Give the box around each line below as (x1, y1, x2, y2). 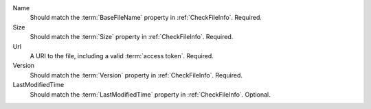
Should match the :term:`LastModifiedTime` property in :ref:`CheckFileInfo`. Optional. (30, 90, 271, 99)
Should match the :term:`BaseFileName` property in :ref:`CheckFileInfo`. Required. (30, 14, 262, 22)
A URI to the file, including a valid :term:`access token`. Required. (30, 51, 214, 60)
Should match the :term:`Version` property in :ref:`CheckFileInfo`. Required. (30, 71, 243, 79)
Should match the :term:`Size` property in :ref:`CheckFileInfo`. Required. (30, 33, 234, 41)
